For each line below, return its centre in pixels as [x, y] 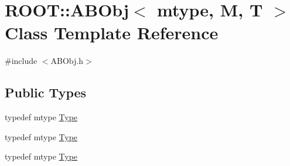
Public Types [46, 92]
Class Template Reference [112, 33]
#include [21, 61]
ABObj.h [67, 61]
